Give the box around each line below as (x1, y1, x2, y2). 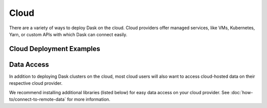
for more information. (67, 97, 111, 103)
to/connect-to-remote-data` (9, 97, 66, 103)
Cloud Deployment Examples (9, 45, 100, 53)
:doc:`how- (230, 89, 253, 95)
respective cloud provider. (9, 80, 63, 86)
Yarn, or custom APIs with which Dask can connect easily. (9, 31, 128, 37)
